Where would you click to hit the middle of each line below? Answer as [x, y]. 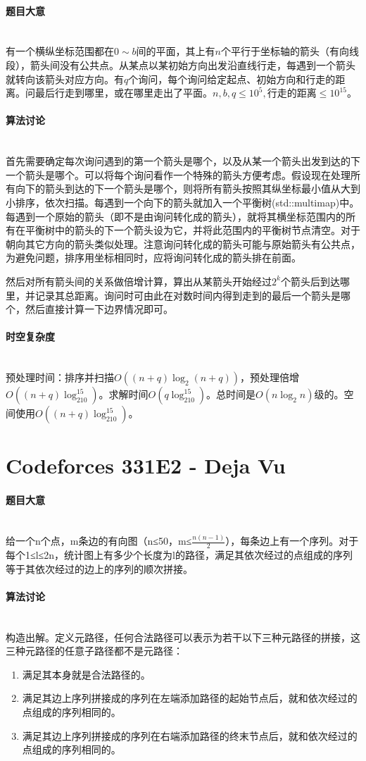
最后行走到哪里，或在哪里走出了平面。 [124, 93]
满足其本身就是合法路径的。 [86, 674]
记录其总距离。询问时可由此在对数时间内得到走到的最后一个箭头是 [188, 295]
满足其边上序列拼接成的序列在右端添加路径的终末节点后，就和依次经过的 [190, 735]
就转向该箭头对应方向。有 [65, 79]
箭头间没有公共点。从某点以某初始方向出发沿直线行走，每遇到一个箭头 [193, 64]
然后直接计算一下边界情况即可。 [99, 309]
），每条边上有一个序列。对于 [292, 541]
